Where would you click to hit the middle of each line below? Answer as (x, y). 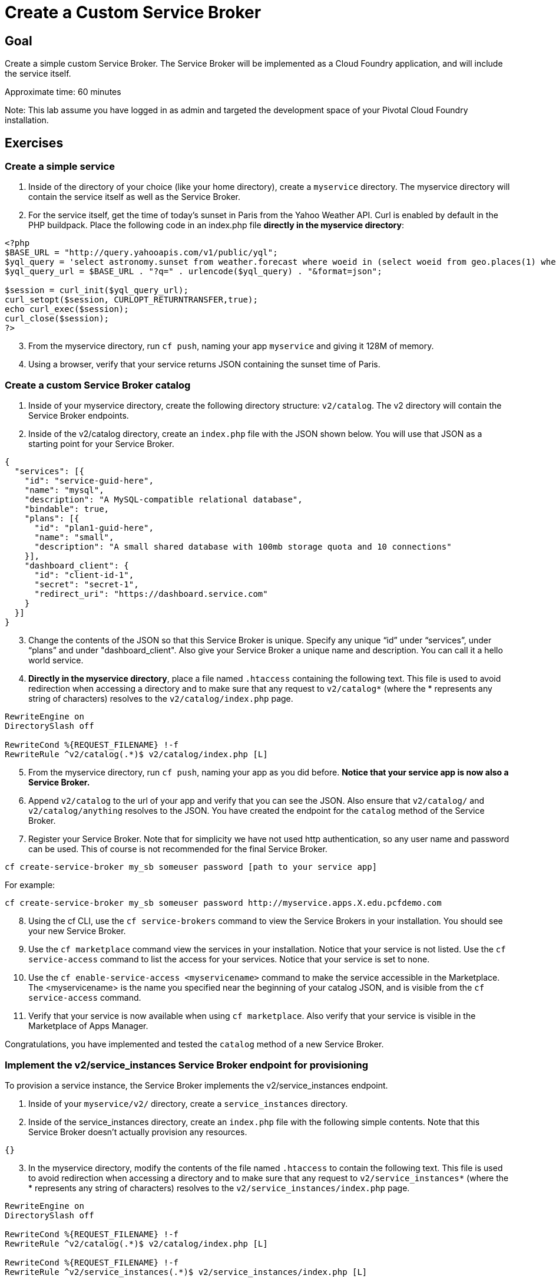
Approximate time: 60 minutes (63, 92)
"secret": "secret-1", (87, 585)
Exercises (34, 143)
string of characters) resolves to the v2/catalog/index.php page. (161, 699)
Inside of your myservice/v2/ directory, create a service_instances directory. (188, 1103)
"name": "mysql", (64, 490)
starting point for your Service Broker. (101, 444)
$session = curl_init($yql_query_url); (97, 290)
